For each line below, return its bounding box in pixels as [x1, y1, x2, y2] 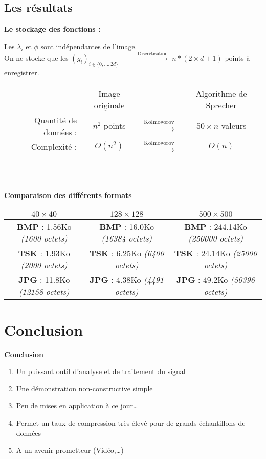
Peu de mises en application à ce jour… [16, 400, 138, 411]
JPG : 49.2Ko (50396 [176, 273, 255, 286]
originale [94, 99, 125, 111]
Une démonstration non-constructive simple [16, 383, 153, 394]
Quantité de [34, 114, 77, 126]
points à [225, 53, 250, 63]
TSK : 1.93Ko [18, 247, 70, 259]
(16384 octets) [101, 232, 152, 244]
